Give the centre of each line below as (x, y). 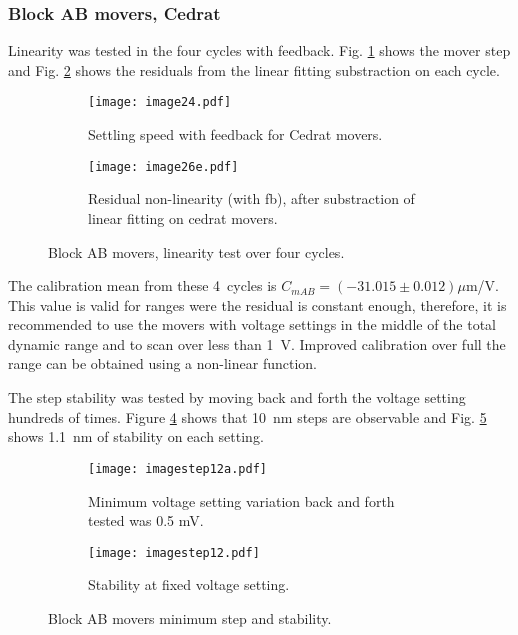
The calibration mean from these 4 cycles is (142, 285)
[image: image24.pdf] (160, 102)
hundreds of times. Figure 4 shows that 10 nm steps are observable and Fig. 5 (247, 416)
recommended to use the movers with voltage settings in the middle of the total (252, 324)
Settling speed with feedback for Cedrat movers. (235, 134)
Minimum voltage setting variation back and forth (241, 500)
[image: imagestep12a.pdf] (177, 468)
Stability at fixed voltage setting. (189, 584)
